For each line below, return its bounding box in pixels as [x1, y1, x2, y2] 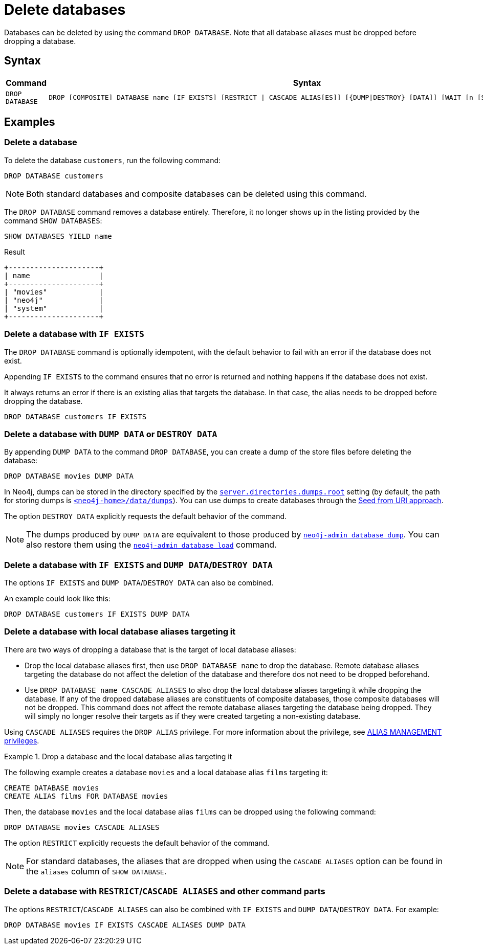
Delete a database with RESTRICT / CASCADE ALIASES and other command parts [4, 886, 325, 897]
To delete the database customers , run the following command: [4, 155, 221, 165]
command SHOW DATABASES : [4, 216, 102, 225]
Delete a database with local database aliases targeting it [4, 626, 236, 637]
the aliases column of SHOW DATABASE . [26, 866, 167, 876]
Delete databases [4, 1, 126, 18]
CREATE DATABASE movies [4, 783, 99, 792]
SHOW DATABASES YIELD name [4, 232, 112, 240]
